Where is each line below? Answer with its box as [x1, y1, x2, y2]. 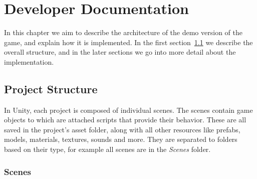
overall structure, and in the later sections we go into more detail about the [4, 47, 236, 57]
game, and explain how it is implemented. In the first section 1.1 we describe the [4, 37, 253, 47]
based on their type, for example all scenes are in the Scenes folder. [4, 144, 211, 154]
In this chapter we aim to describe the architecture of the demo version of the [4, 27, 242, 38]
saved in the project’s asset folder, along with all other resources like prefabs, [4, 124, 240, 134]
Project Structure [4, 81, 98, 96]
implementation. [4, 56, 54, 67]
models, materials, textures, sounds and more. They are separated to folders [4, 134, 237, 144]
